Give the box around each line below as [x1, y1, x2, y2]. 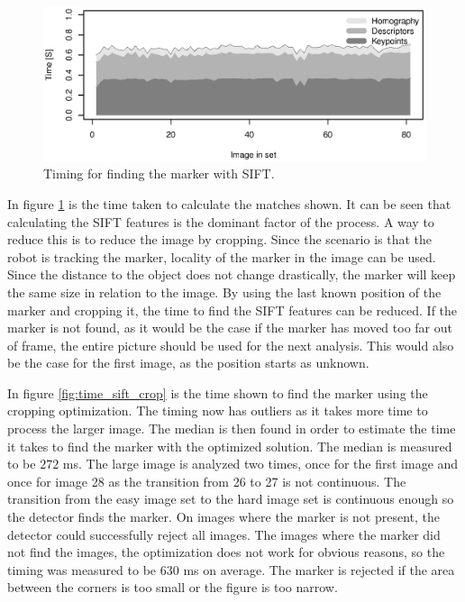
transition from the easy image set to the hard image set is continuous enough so [7, 489, 454, 508]
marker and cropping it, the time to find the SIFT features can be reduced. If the [7, 300, 458, 319]
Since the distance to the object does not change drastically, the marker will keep [7, 265, 456, 284]
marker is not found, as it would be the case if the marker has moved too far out [7, 318, 452, 337]
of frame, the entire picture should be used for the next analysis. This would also [7, 335, 454, 354]
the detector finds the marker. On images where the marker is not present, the [7, 507, 441, 526]
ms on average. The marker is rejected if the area [183, 560, 455, 579]
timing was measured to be [7, 560, 157, 579]
